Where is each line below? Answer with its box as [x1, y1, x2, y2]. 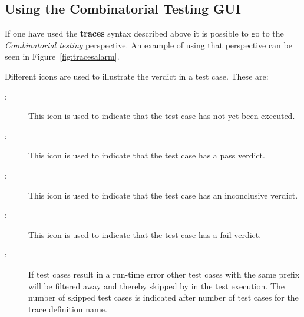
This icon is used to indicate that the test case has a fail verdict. [28, 228, 262, 240]
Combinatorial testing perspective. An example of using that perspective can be [5, 38, 292, 51]
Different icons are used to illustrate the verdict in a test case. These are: [5, 70, 269, 82]
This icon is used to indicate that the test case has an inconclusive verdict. [28, 189, 298, 201]
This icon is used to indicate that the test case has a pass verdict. [28, 149, 265, 161]
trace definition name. [28, 302, 107, 315]
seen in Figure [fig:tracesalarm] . [5, 50, 120, 62]
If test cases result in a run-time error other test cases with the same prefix [28, 268, 300, 280]
